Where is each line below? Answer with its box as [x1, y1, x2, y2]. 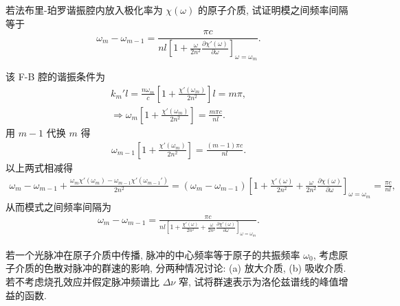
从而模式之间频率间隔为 [5, 199, 111, 213]
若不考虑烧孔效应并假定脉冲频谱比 [5, 274, 159, 289]
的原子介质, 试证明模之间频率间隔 [197, 3, 348, 16]
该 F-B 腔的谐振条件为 [5, 69, 106, 84]
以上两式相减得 [5, 160, 73, 174]
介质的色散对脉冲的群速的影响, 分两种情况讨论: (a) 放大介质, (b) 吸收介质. [14, 261, 346, 275]
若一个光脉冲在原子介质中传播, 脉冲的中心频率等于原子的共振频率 [5, 247, 300, 261]
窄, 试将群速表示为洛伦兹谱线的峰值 [178, 274, 339, 289]
